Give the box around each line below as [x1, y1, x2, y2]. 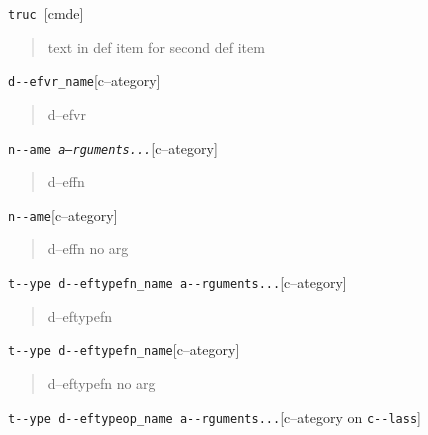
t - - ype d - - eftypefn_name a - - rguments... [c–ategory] [8, 272, 347, 292]
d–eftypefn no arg [47, 372, 156, 393]
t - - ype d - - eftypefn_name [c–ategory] [8, 339, 240, 360]
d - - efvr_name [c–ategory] [8, 70, 161, 91]
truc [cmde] [8, 3, 84, 23]
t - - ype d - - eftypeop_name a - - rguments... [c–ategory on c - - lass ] [8, 406, 421, 427]
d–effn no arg [47, 238, 129, 259]
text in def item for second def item [47, 36, 265, 57]
